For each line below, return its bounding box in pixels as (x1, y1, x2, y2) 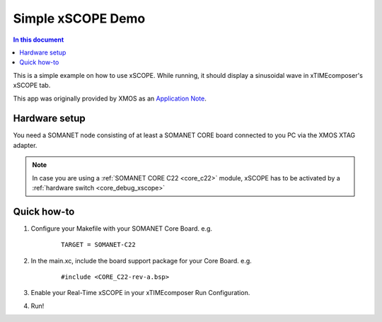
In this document (13, 35, 64, 44)
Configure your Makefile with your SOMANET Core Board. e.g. (30, 224, 212, 233)
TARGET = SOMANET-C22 (61, 241, 136, 249)
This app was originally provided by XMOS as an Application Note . (13, 94, 207, 103)
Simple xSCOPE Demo (13, 11, 146, 26)
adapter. (13, 141, 37, 149)
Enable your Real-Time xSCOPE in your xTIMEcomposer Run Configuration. (30, 289, 250, 297)
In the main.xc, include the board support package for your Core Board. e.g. (30, 256, 253, 265)
